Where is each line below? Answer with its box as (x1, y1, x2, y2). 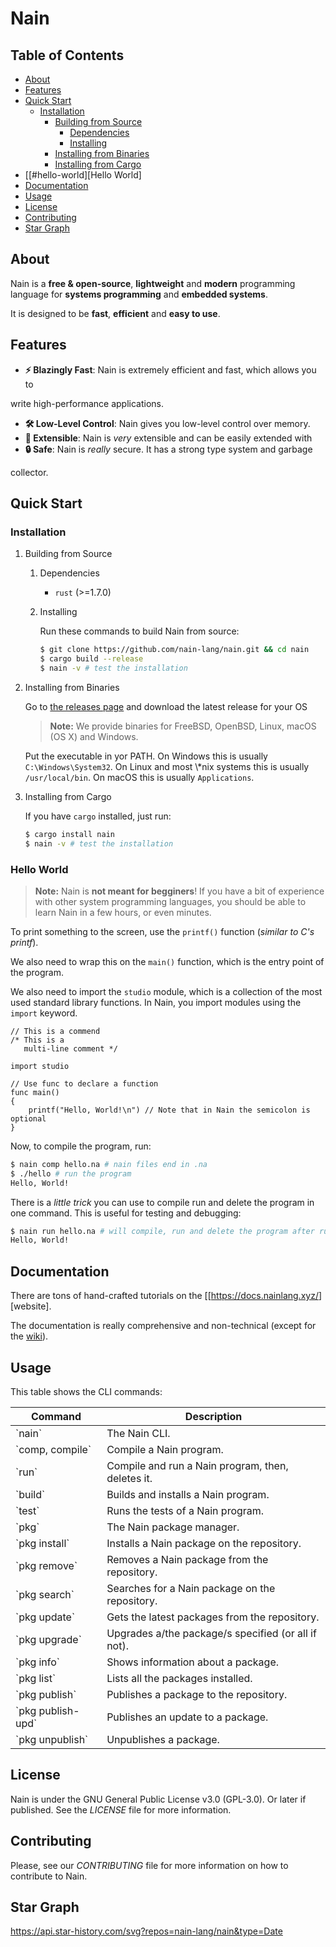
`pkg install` (15, 1536, 70, 1550)
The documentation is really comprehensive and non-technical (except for (10, 1320, 317, 1332)
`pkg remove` (15, 1558, 78, 1572)
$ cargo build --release (39, 654, 144, 664)
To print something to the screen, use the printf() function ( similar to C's (10, 925, 315, 937)
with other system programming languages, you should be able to (34, 895, 307, 907)
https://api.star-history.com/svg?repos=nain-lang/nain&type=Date (10, 1925, 283, 1937)
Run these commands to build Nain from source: (39, 625, 240, 637)
